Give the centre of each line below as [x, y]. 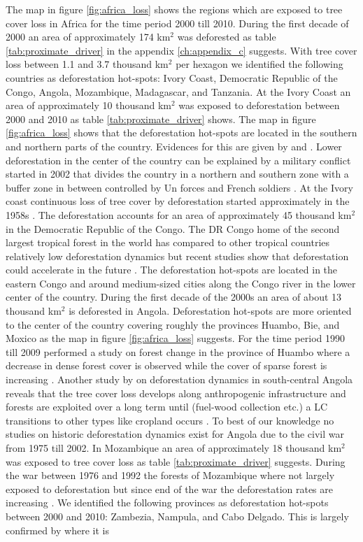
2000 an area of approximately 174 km [88, 37]
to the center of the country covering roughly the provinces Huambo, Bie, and [173, 324]
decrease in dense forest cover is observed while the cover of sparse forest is [166, 365]
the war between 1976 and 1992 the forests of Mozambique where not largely [170, 475]
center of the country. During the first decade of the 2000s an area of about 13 [174, 297]
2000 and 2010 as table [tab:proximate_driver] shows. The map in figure [161, 119]
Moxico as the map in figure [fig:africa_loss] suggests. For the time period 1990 [175, 338]
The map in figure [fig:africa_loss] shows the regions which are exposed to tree [174, 9]
